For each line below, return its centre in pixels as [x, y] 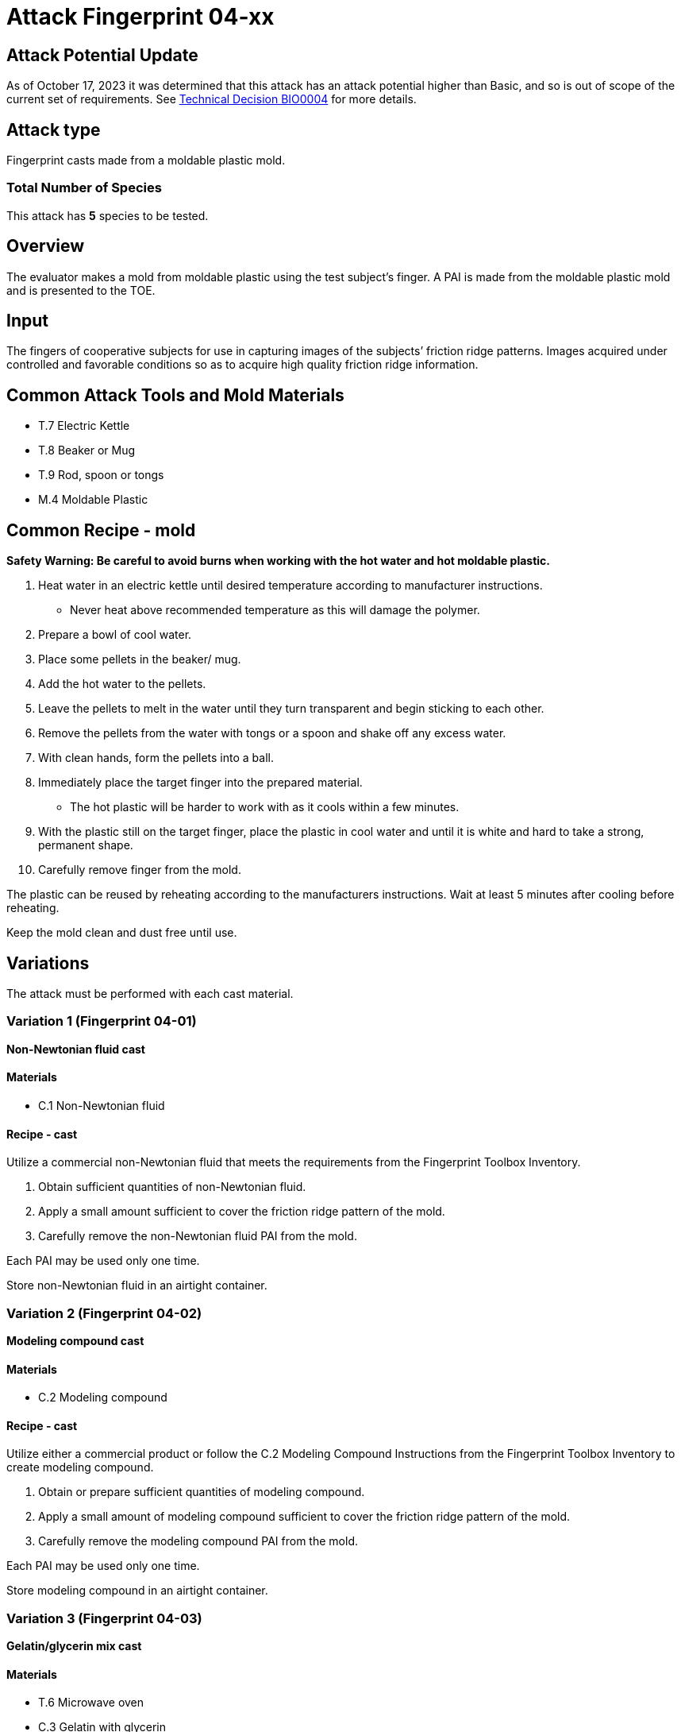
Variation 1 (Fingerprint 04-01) [102, 1021]
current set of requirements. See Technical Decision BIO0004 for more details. [212, 99]
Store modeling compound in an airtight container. [137, 1591]
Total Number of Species [84, 188]
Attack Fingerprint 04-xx [140, 17]
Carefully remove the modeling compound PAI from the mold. [198, 1541]
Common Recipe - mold [101, 530]
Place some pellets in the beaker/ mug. [140, 659]
